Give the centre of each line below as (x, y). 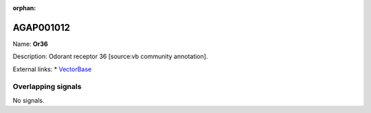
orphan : (24, 8)
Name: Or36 (30, 44)
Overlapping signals (47, 87)
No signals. (29, 100)
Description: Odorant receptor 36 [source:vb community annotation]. (110, 56)
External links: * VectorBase (52, 69)
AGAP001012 (42, 27)
